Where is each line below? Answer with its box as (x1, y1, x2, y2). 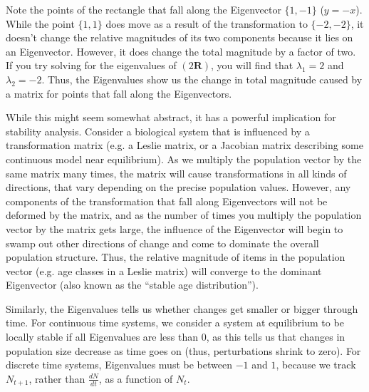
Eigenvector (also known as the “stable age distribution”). (6, 277, 259, 292)
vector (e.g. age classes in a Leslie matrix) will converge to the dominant (6, 263, 322, 278)
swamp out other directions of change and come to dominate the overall (6, 235, 319, 250)
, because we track (276, 357, 356, 372)
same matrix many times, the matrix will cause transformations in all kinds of (6, 165, 347, 180)
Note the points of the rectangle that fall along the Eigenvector (6, 2, 281, 16)
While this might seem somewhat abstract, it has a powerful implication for (6, 110, 336, 125)
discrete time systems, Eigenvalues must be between (6, 357, 232, 372)
